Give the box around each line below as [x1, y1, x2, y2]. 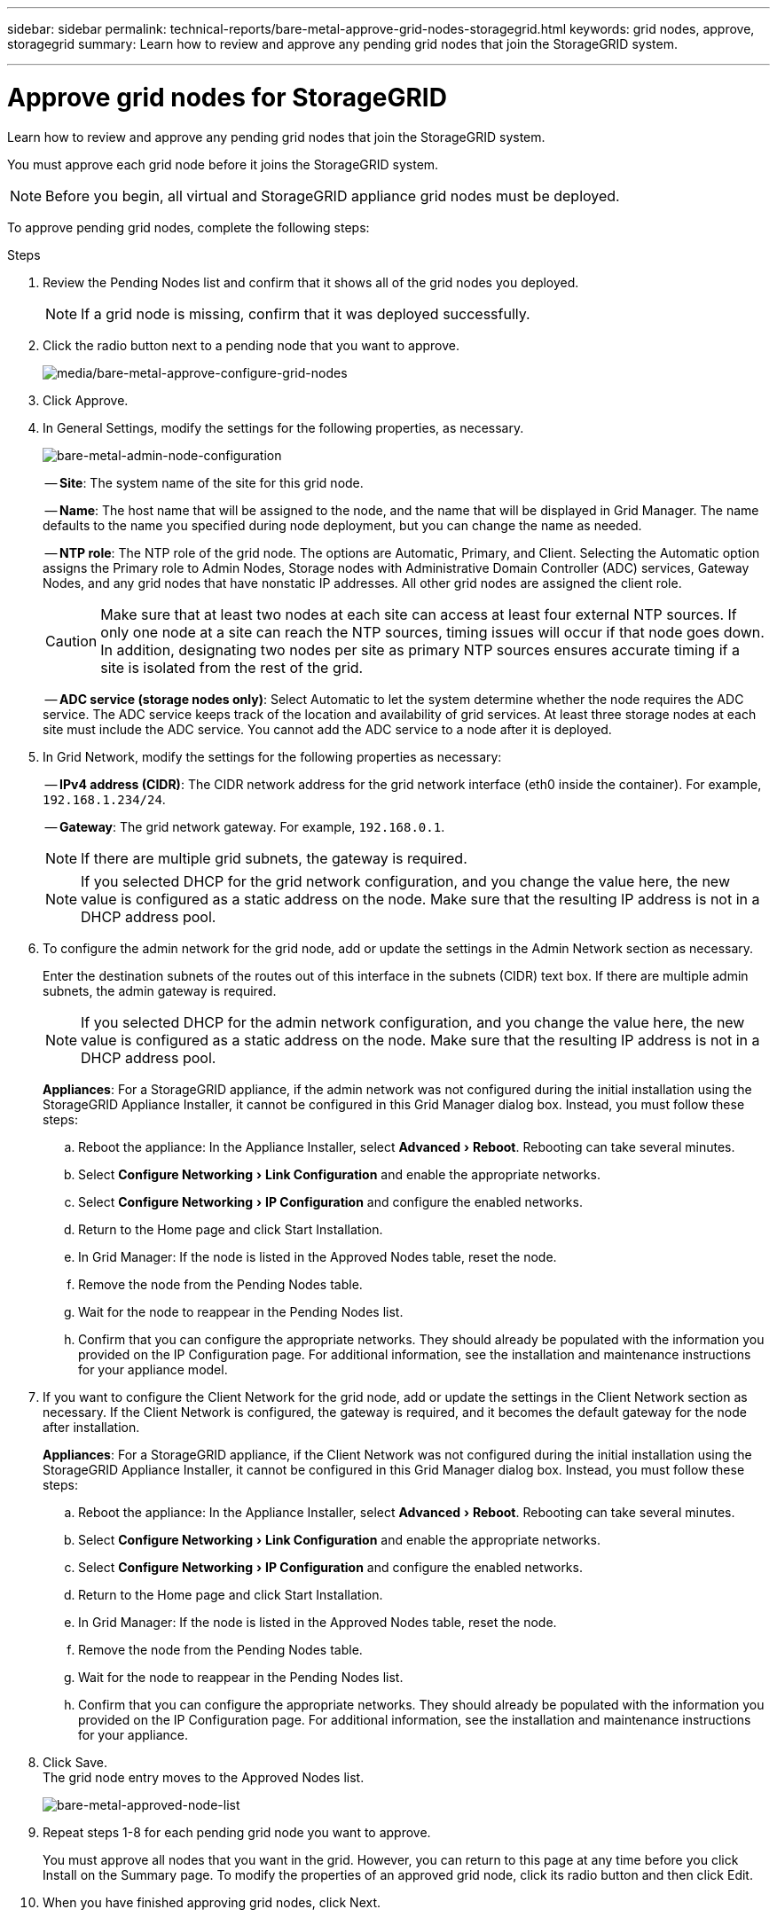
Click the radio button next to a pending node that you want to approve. [43, 337, 459, 353]
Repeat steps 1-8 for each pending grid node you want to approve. [43, 1824, 431, 1840]
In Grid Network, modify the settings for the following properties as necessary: [43, 748, 502, 764]
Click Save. [43, 1754, 108, 1770]
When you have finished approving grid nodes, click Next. [43, 1894, 381, 1910]
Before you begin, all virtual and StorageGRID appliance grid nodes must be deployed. [45, 186, 620, 205]
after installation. [43, 1419, 140, 1435]
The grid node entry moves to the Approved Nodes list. [43, 1769, 365, 1785]
